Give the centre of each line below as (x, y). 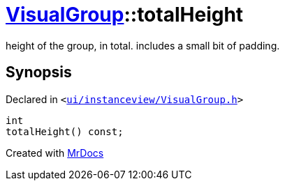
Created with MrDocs (55, 153)
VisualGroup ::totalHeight (125, 15)
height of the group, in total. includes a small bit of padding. (143, 45)
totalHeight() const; (65, 131)
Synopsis (39, 72)
